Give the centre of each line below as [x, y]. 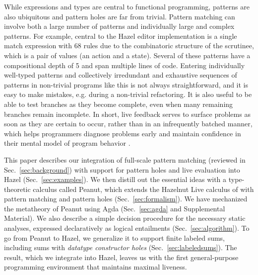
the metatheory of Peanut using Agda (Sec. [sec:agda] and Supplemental [115, 208]
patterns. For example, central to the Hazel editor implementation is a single [121, 36]
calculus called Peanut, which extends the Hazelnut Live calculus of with [143, 189]
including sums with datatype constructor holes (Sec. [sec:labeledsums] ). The [121, 247]
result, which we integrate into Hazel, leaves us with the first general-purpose [121, 257]
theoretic [17, 189]
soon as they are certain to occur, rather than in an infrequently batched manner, [128, 124]
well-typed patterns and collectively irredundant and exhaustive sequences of [121, 75]
